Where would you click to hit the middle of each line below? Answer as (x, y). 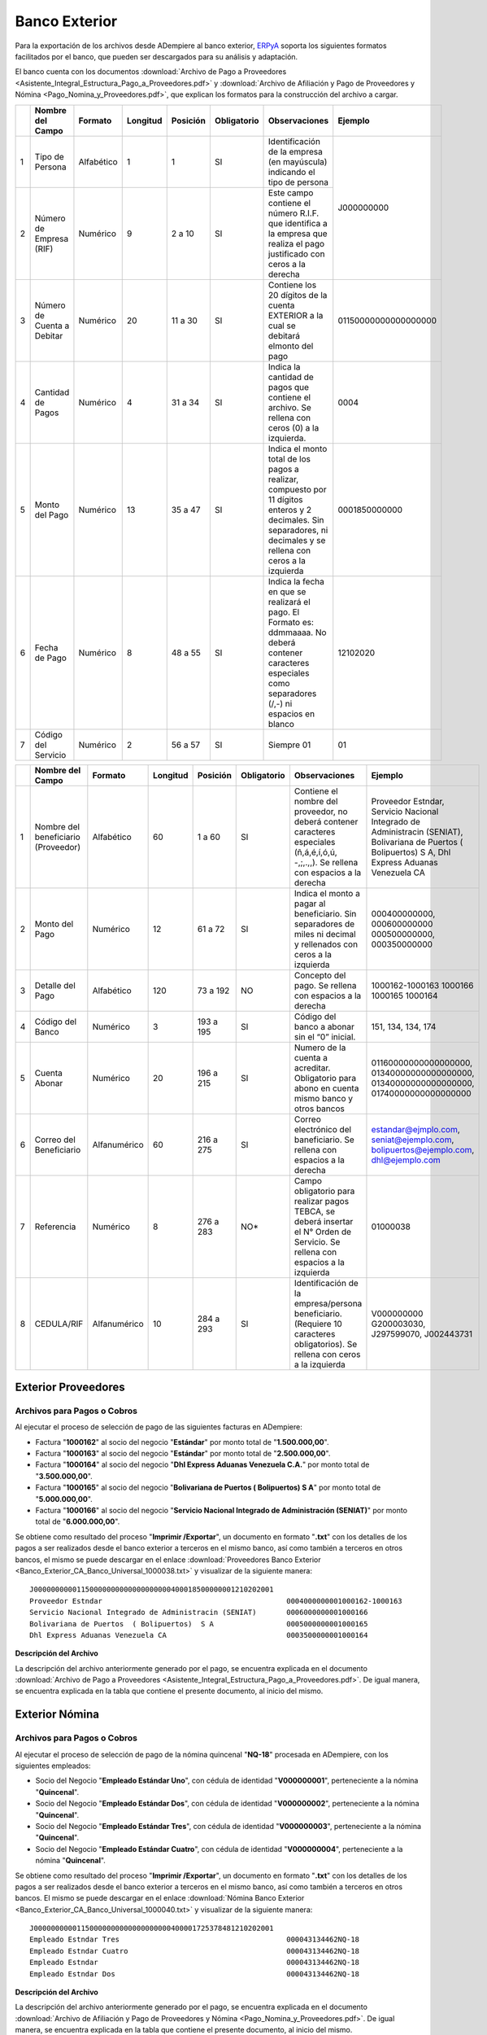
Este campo (291, 193)
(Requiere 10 (318, 1324)
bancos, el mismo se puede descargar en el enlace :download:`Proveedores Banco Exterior (168, 1560)
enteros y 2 (290, 510)
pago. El (284, 612)
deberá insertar (324, 1221)
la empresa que (298, 234)
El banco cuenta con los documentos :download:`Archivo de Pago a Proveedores (151, 72)
